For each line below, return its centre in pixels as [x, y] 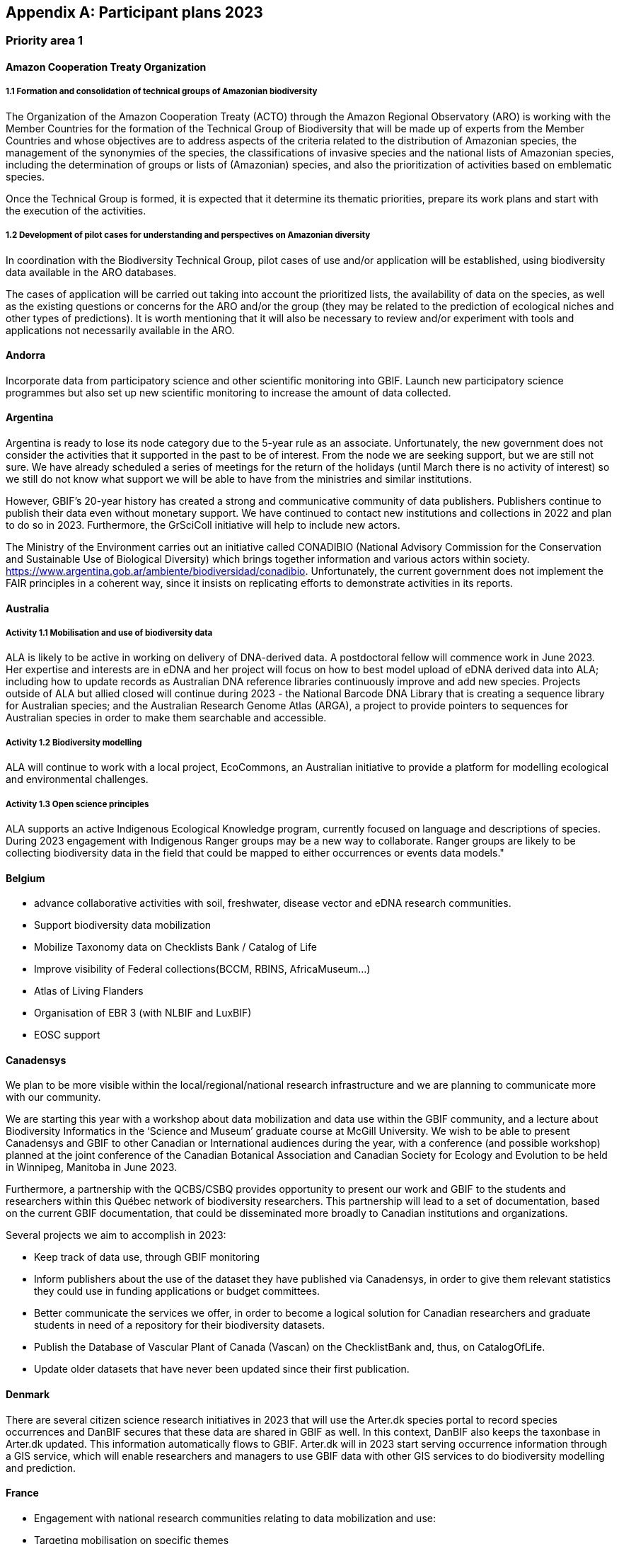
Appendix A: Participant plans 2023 [134, 12]
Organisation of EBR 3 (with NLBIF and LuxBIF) [143, 1013]
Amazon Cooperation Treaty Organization [106, 67]
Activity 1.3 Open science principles [77, 804]
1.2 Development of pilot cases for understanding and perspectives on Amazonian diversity [188, 235]
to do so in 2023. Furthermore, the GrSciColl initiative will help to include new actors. [203, 525]
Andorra [26, 355]
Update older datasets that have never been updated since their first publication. [222, 1369]
